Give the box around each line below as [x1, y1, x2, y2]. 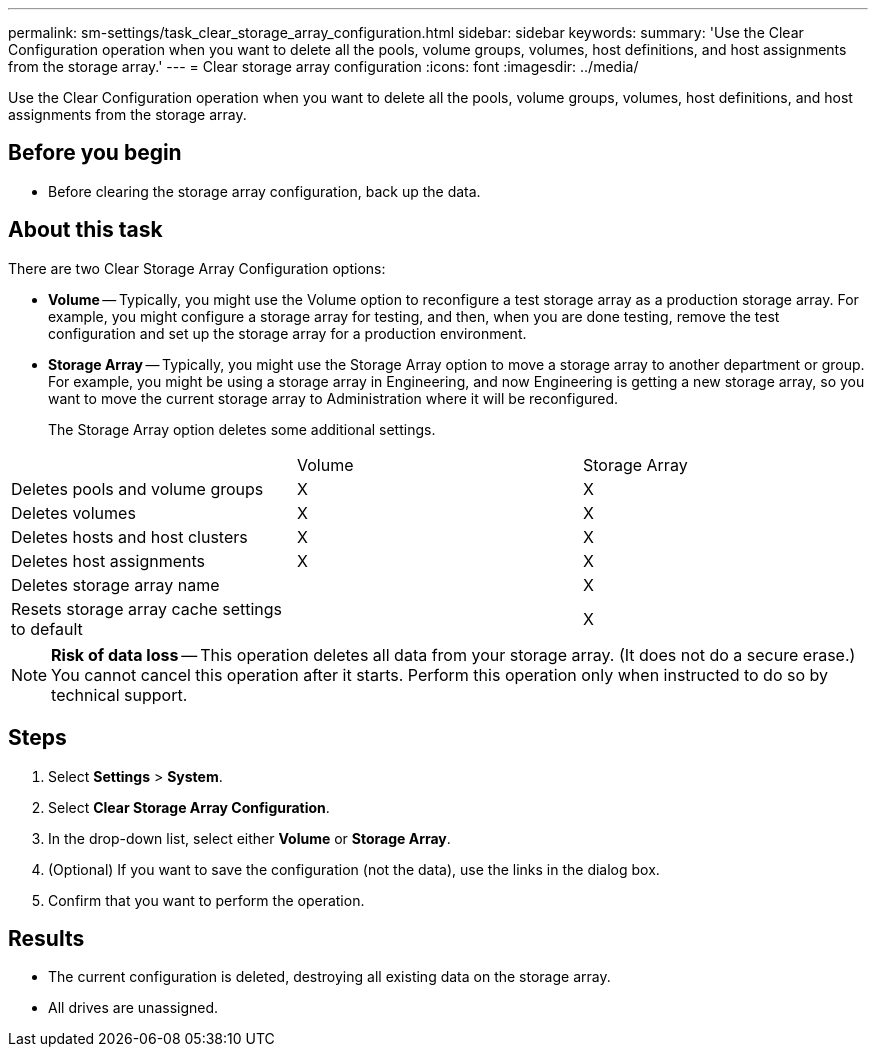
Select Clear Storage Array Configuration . [48, 798, 330, 816]
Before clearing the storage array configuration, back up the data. [48, 182, 481, 200]
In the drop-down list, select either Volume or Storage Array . [48, 829, 451, 847]
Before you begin [8, 140, 182, 166]
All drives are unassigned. [48, 999, 219, 1017]
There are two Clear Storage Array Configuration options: [8, 259, 386, 277]
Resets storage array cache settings [11, 598, 283, 619]
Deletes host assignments [11, 550, 205, 571]
